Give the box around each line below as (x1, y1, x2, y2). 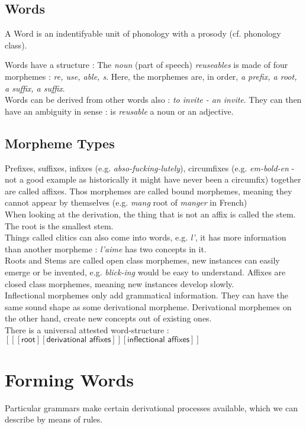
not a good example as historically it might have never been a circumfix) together (5, 173, 301, 186)
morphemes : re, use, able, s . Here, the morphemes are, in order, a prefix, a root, (5, 70, 297, 82)
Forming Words (5, 367, 134, 391)
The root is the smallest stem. (5, 219, 114, 232)
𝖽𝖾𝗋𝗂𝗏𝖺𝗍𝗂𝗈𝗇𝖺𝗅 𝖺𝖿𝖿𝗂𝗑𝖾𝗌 (46, 336, 111, 344)
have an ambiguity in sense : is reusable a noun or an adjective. (5, 105, 234, 117)
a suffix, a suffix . (5, 82, 65, 94)
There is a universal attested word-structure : (5, 323, 169, 336)
